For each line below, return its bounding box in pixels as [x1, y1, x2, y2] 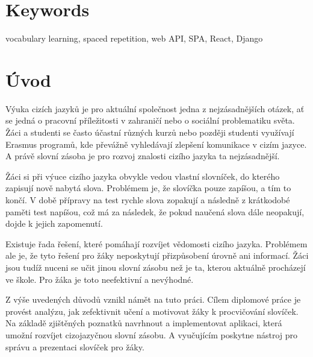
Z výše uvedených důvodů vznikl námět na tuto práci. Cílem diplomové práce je [5, 293, 301, 306]
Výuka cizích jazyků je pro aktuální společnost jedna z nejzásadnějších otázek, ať [5, 102, 305, 115]
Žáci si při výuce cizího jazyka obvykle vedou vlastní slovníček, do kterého [5, 169, 280, 182]
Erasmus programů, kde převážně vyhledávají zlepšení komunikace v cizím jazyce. [5, 137, 307, 150]
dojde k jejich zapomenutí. [5, 217, 103, 230]
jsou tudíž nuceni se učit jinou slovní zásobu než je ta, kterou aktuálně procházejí [5, 261, 306, 273]
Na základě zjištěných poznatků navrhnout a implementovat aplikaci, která [5, 317, 282, 329]
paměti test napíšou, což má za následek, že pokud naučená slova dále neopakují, [5, 205, 305, 218]
